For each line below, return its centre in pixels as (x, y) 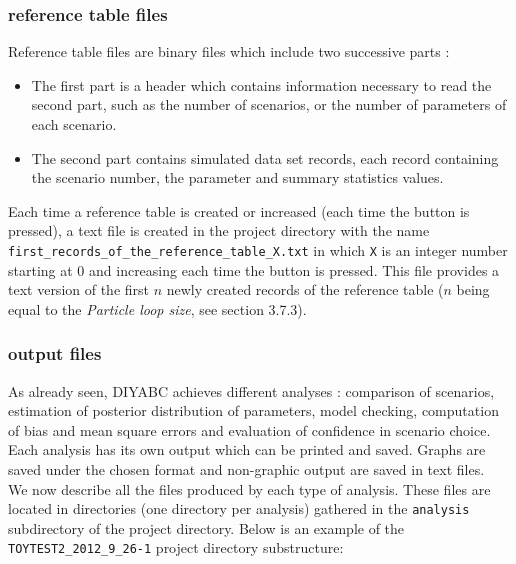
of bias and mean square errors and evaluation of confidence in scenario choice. (249, 429)
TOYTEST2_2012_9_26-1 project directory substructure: (176, 547)
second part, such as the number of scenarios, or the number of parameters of (269, 104)
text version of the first (79, 289)
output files (55, 353)
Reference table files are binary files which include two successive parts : (229, 51)
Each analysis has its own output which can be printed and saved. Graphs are (247, 449)
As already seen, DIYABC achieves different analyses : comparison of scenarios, (251, 390)
